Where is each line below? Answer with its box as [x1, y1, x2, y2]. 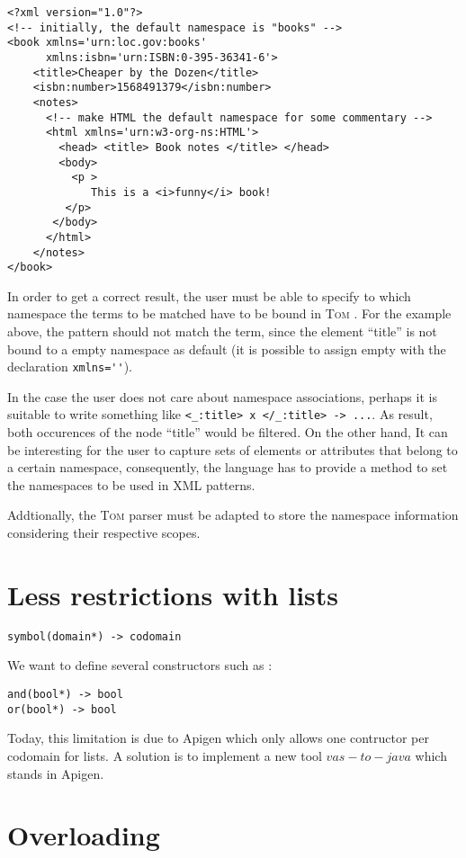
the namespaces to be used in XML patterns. [7, 475, 255, 494]
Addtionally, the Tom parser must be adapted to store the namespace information [7, 505, 459, 524]
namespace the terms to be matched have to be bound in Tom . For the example [7, 304, 452, 323]
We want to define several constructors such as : [7, 656, 273, 675]
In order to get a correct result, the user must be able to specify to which [7, 286, 411, 305]
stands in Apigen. [7, 764, 104, 782]
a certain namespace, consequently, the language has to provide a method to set [7, 458, 448, 477]
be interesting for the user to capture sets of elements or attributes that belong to [7, 440, 458, 459]
